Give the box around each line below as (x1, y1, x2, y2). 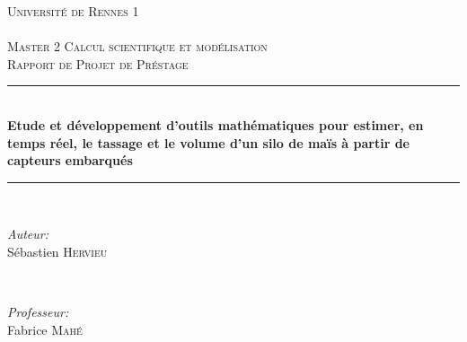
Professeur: (7, 303, 69, 321)
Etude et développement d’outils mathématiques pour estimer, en (7, 115, 424, 134)
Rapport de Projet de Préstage (7, 54, 189, 73)
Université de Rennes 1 (7, 2, 139, 20)
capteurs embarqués (7, 151, 133, 170)
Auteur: (7, 224, 49, 243)
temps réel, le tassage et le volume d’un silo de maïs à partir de (7, 133, 410, 152)
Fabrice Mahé (7, 320, 83, 338)
